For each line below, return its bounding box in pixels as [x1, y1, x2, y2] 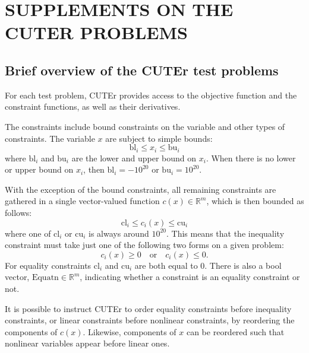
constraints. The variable [5, 132, 95, 144]
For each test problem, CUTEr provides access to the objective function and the [5, 88, 297, 101]
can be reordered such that [186, 325, 285, 338]
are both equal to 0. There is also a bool [134, 259, 282, 271]
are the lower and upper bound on [71, 151, 197, 164]
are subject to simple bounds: [105, 132, 213, 144]
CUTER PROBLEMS [5, 20, 188, 44]
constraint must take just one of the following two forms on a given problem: [5, 238, 284, 251]
